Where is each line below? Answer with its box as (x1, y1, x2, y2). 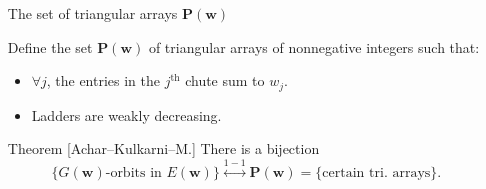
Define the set (7, 36, 93, 57)
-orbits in (105, 165, 162, 180)
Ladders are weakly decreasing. (31, 104, 222, 125)
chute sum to (185, 70, 265, 91)
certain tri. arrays (322, 165, 431, 180)
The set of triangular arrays (7, 3, 178, 23)
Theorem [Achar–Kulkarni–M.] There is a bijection (7, 138, 320, 159)
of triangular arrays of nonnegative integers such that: (148, 36, 480, 57)
